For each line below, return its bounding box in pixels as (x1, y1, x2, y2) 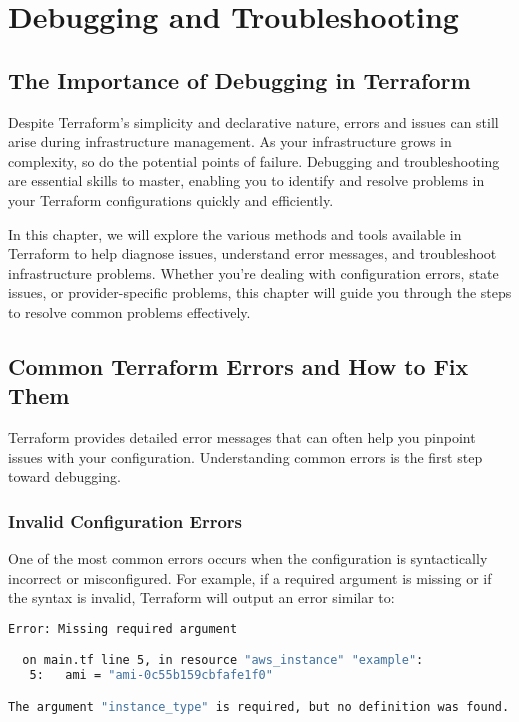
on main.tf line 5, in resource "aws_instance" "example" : (22, 653, 424, 668)
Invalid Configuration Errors (8, 508, 243, 533)
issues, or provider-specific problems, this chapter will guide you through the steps (8, 282, 512, 303)
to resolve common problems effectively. (8, 301, 251, 322)
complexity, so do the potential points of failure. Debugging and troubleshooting (8, 150, 500, 171)
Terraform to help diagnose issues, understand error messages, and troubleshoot (8, 243, 497, 264)
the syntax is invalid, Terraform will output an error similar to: (8, 587, 395, 608)
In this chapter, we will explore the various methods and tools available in (8, 223, 462, 244)
